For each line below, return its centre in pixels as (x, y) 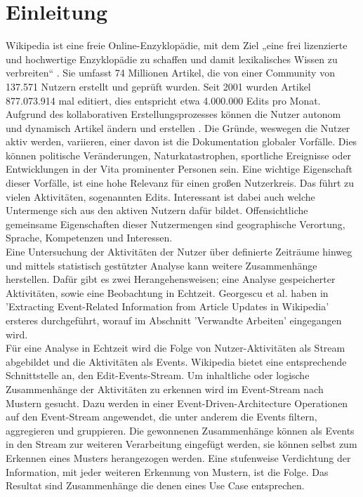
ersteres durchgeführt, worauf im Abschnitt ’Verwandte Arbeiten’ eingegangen (174, 320)
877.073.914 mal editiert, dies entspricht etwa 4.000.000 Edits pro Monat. (163, 100)
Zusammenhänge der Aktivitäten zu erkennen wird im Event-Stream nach (165, 389)
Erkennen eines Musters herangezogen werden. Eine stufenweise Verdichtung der (178, 457)
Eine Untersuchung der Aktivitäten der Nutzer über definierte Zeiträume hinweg (179, 252)
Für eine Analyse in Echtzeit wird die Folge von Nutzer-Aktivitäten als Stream (176, 348)
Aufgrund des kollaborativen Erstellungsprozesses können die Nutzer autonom (173, 114)
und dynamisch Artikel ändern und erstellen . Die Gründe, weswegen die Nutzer (178, 127)
